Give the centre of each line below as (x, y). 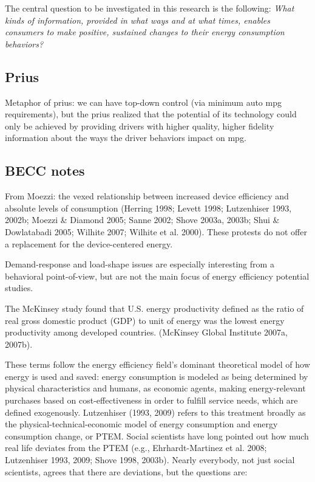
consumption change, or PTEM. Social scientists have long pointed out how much (157, 436)
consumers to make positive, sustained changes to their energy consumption (145, 32)
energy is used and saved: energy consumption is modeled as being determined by (157, 376)
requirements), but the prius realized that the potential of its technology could (151, 114)
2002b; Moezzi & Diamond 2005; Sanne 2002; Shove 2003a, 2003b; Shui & (142, 220)
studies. (19, 288)
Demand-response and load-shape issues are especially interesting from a (140, 264)
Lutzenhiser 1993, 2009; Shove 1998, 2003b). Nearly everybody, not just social (150, 460)
